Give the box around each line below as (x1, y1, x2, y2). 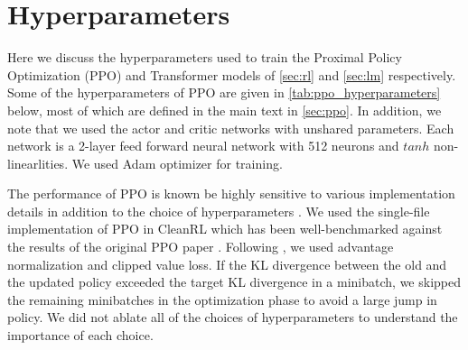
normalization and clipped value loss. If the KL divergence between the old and (7, 254, 447, 273)
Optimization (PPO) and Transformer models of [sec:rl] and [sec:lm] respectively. (7, 65, 456, 84)
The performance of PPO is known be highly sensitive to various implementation (7, 184, 455, 203)
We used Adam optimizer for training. (71, 153, 283, 172)
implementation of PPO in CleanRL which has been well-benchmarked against (7, 219, 443, 238)
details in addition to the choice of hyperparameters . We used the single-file (7, 201, 430, 220)
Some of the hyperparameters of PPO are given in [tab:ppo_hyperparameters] (7, 83, 441, 102)
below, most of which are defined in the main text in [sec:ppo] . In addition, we (7, 100, 442, 119)
